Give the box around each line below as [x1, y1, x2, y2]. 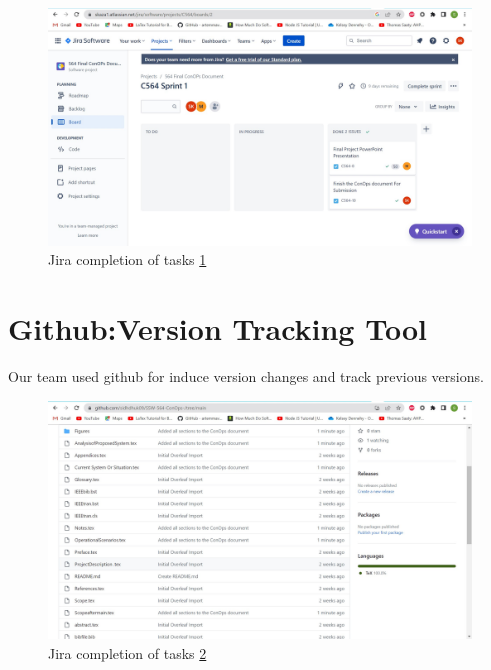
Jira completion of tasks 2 [48, 642, 207, 663]
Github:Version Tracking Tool [8, 308, 427, 349]
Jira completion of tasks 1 [48, 249, 207, 270]
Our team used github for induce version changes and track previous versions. [8, 365, 484, 386]
